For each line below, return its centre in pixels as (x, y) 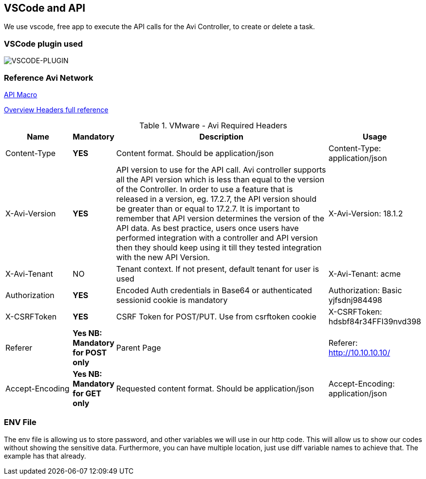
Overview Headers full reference (56, 109)
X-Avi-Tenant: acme (364, 274)
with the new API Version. (163, 257)
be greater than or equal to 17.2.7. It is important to (208, 208)
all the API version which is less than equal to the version (220, 179)
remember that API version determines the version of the (220, 218)
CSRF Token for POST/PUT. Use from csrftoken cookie (216, 316)
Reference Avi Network (49, 78)
